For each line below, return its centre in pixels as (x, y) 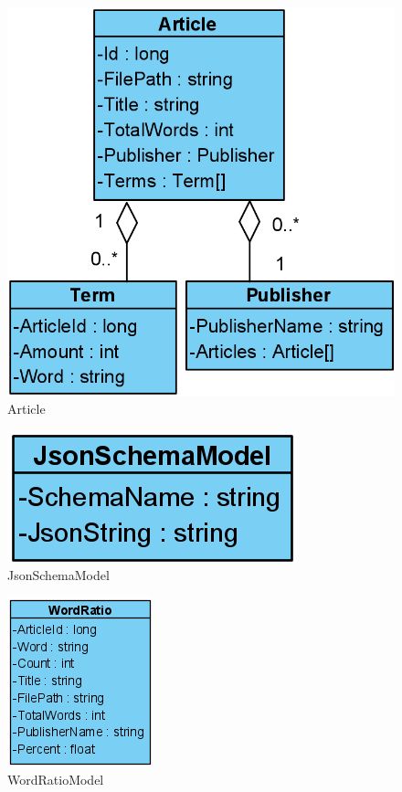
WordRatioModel (56, 779)
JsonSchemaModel (58, 574)
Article (26, 409)
